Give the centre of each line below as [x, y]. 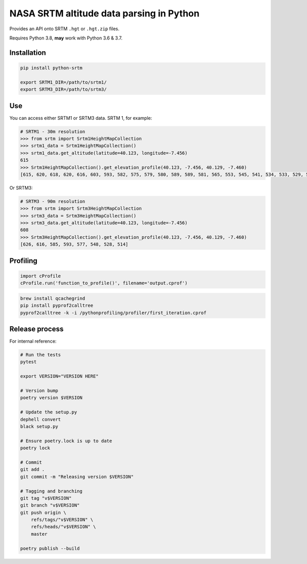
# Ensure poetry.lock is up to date [66, 441]
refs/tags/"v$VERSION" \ [62, 520]
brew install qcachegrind [53, 298]
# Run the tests [41, 355]
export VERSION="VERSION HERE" [60, 376]
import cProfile [41, 276]
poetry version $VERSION [51, 398]
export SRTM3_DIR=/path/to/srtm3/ [63, 89]
